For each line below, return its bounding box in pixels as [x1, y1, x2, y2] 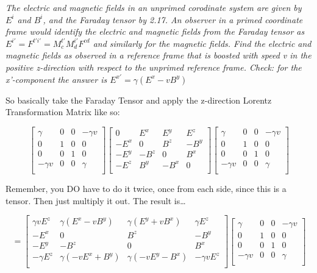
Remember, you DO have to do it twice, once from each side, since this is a [5, 182, 287, 194]
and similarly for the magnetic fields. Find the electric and [93, 37, 312, 49]
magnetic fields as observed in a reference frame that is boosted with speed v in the [5, 49, 312, 62]
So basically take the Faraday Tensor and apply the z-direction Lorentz [5, 93, 272, 106]
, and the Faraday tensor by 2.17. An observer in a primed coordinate [43, 13, 303, 26]
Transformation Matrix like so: [5, 105, 120, 118]
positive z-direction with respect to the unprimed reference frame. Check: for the [5, 60, 302, 73]
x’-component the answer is [5, 73, 107, 85]
